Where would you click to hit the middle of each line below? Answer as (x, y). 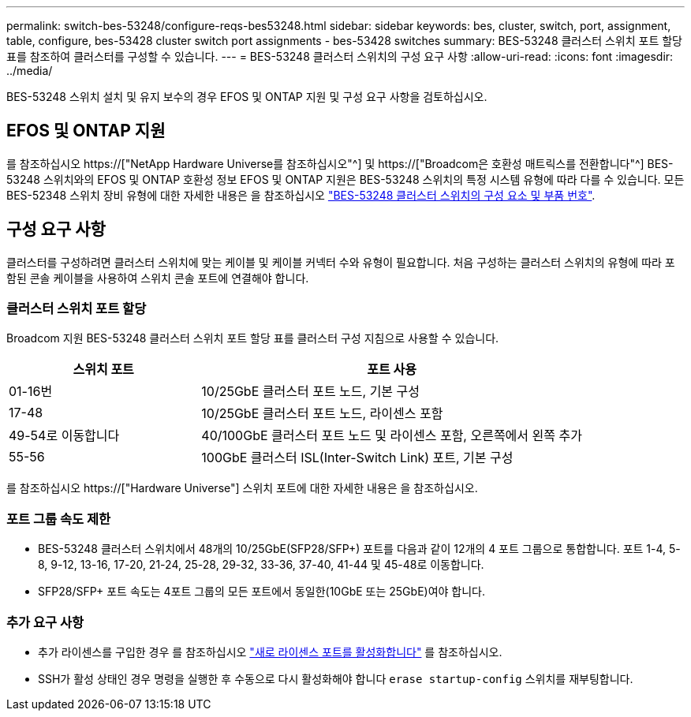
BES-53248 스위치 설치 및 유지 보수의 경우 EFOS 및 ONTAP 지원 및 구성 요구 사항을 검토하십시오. (247, 97)
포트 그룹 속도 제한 (59, 519)
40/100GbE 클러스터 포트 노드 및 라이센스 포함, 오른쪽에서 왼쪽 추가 (392, 436)
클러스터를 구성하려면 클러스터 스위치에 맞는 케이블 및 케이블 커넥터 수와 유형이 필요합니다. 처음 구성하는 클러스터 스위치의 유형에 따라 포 (341, 262)
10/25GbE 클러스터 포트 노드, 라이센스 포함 (322, 414)
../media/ (30, 71)
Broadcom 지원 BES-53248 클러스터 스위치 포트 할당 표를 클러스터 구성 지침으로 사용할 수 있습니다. (253, 338)
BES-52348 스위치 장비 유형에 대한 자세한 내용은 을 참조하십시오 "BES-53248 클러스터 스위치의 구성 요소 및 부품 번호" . (301, 195)
